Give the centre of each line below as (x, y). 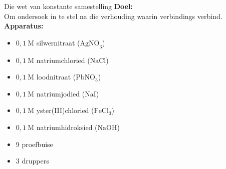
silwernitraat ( (58, 42)
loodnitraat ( (56, 77)
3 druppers (32, 161)
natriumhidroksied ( (67, 127)
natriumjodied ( (61, 93)
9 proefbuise (34, 144)
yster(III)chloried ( (65, 110)
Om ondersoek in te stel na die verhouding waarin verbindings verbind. (113, 16)
